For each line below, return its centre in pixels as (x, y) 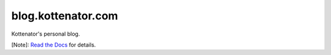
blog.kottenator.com (65, 16)
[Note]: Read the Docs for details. (54, 45)
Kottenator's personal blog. (46, 34)
